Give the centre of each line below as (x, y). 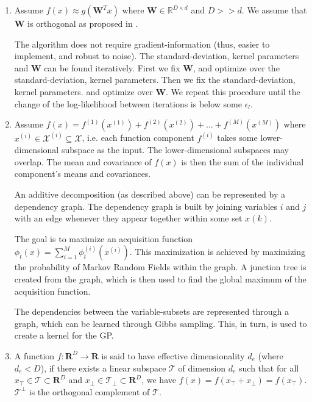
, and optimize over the (236, 67)
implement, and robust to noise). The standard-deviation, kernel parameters (157, 56)
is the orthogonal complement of (89, 391)
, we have (159, 380)
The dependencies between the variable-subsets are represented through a (151, 311)
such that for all (269, 368)
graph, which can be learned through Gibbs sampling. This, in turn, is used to (161, 323)
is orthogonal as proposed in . (83, 23)
